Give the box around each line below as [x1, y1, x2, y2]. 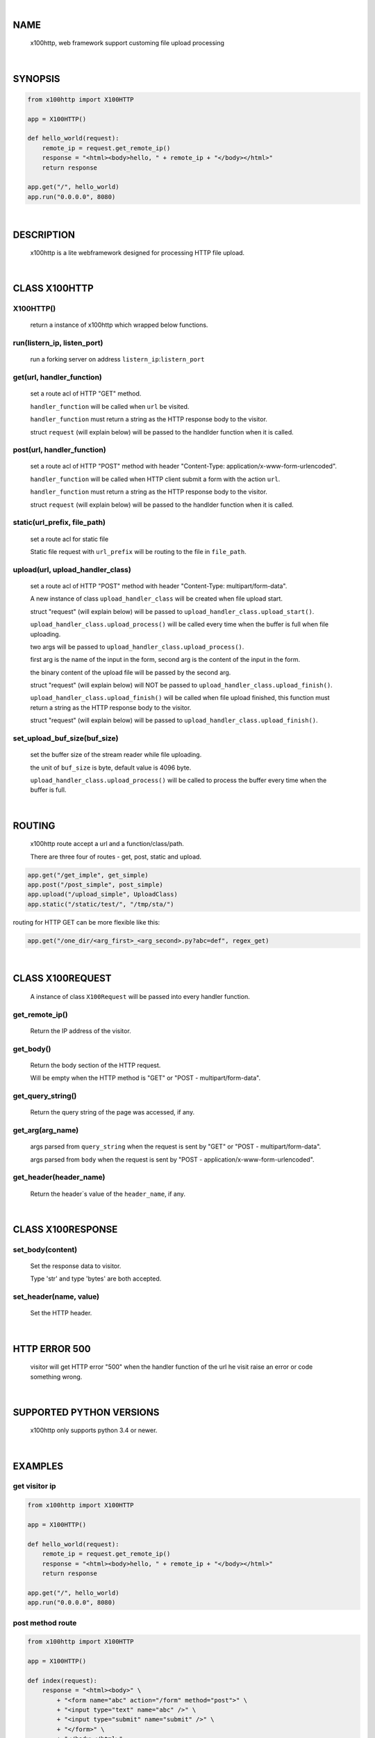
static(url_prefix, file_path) [12, 518, 106, 528]
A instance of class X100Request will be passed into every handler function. [30, 993, 250, 1001]
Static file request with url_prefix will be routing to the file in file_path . [30, 548, 247, 555]
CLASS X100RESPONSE [12, 1224, 118, 1235]
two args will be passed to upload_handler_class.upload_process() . [30, 642, 244, 651]
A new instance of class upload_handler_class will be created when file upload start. [30, 594, 283, 603]
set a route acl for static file [30, 535, 109, 543]
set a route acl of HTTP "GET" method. [30, 389, 142, 398]
